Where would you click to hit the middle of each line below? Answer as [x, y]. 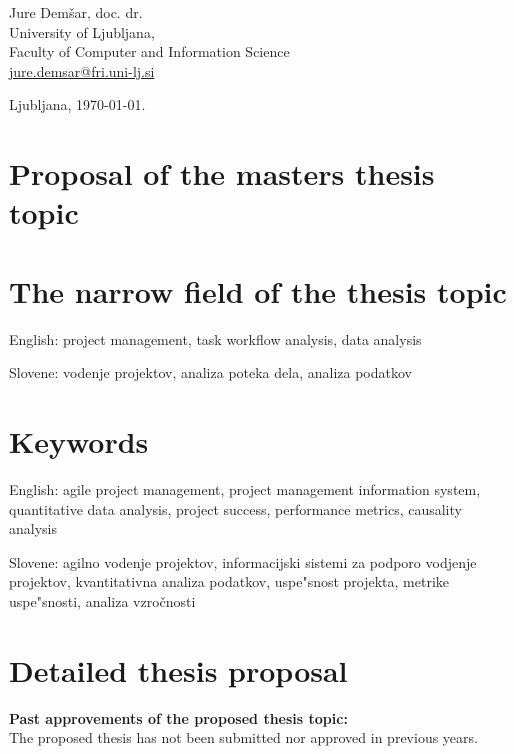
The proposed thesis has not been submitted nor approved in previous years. [243, 737]
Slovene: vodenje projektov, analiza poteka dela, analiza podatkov [210, 372]
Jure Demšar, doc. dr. [76, 12]
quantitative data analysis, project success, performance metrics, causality [235, 508]
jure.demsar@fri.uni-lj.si [82, 70]
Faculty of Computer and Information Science [149, 51]
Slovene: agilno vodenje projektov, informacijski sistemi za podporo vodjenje [243, 561]
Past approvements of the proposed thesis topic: [178, 717]
